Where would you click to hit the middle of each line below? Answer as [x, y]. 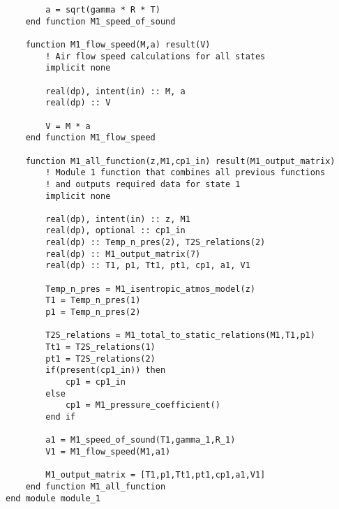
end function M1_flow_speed [90, 138]
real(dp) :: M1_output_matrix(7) [123, 254]
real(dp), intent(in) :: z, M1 [118, 219]
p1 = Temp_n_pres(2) [93, 312]
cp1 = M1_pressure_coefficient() [143, 405]
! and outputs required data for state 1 [143, 184]
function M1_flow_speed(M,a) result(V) [118, 44]
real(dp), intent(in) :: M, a [115, 91]
